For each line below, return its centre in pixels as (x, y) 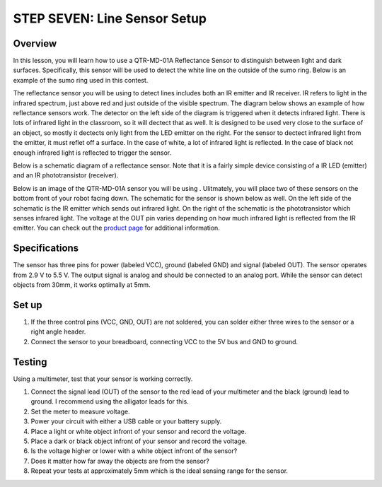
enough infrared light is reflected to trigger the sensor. (92, 153)
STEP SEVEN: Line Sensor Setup (110, 18)
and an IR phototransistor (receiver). (66, 175)
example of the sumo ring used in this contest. (81, 80)
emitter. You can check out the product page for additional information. (117, 228)
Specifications (46, 248)
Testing (30, 362)
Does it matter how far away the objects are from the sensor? (120, 461)
